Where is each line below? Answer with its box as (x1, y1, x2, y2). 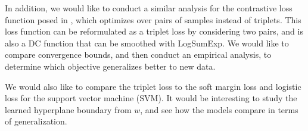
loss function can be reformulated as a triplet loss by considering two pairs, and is (5, 25, 303, 38)
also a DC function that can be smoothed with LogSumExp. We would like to (5, 36, 289, 49)
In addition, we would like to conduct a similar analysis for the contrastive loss (5, 2, 293, 14)
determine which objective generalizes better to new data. (5, 60, 216, 72)
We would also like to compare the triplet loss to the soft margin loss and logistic (5, 80, 301, 92)
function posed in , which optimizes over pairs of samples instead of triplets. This (5, 13, 301, 26)
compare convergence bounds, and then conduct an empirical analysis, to (5, 48, 272, 61)
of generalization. (5, 115, 67, 127)
